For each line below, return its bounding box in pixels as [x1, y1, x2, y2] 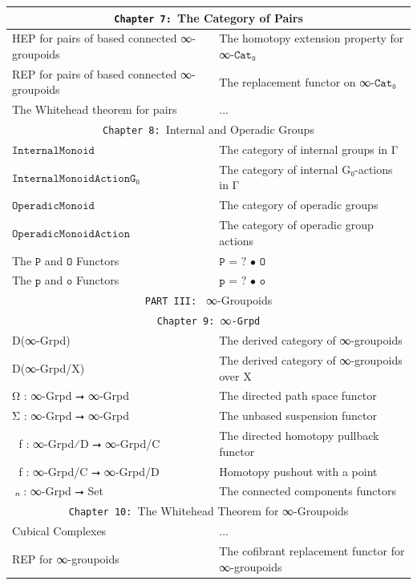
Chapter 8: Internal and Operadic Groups [103, 121, 314, 138]
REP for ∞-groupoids [12, 550, 119, 567]
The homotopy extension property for [219, 30, 404, 46]
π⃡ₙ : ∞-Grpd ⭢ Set [12, 482, 103, 499]
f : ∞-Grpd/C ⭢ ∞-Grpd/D [18, 462, 160, 479]
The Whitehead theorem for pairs [12, 101, 177, 118]
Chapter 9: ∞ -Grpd [156, 312, 261, 329]
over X [219, 367, 252, 384]
